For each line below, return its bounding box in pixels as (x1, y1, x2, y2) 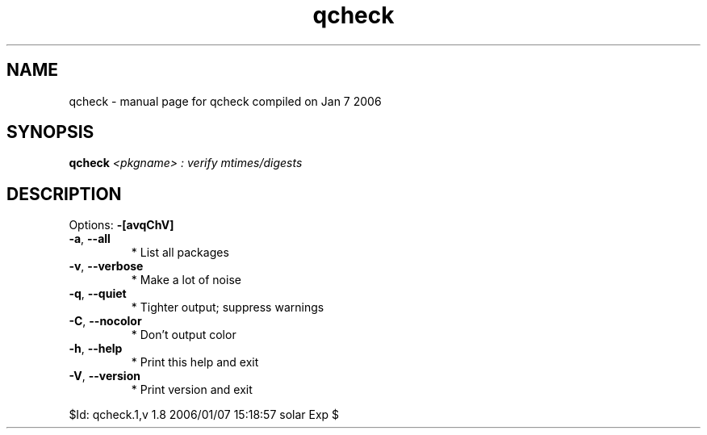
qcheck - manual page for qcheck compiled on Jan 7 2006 (69, 94, 382, 108)
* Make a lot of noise (131, 273, 241, 287)
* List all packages (131, 245, 229, 260)
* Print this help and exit (131, 355, 259, 370)
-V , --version (69, 369, 140, 383)
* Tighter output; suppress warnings (131, 300, 324, 315)
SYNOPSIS (6, 122, 94, 143)
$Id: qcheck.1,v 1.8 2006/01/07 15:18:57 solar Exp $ (69, 408, 340, 422)
